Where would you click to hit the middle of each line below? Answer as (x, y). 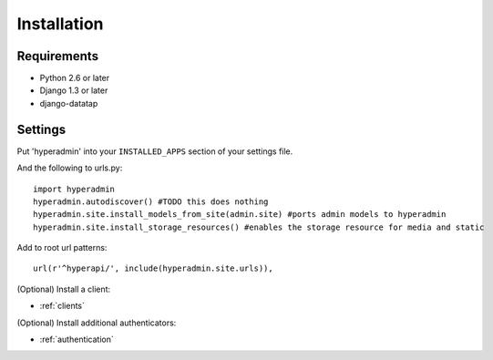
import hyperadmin (74, 189)
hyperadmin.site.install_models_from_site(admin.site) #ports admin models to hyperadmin (240, 215)
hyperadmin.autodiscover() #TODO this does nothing (151, 201)
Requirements (58, 56)
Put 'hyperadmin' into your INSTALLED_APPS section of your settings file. (155, 151)
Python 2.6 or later (75, 78)
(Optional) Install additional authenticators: (97, 323)
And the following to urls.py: (70, 168)
